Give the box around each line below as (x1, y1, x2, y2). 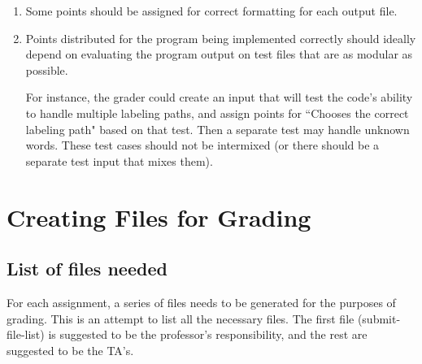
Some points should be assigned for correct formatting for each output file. (25, 2, 398, 19)
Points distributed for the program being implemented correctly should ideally (25, 29, 416, 46)
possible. (25, 61, 68, 78)
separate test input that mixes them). (25, 152, 213, 169)
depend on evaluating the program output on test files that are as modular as (25, 45, 413, 63)
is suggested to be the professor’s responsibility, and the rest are (48, 326, 368, 343)
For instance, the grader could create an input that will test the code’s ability (25, 89, 413, 106)
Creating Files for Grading (7, 200, 311, 233)
